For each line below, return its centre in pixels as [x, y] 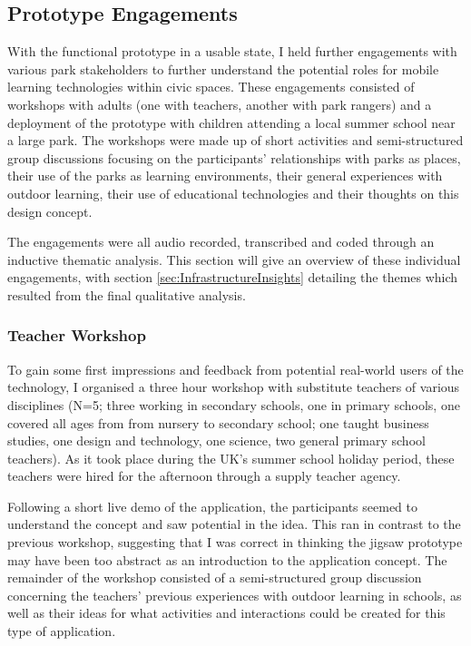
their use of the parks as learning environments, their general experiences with [225, 176]
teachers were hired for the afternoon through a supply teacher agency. [204, 476]
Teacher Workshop [77, 335]
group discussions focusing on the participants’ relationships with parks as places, [234, 157]
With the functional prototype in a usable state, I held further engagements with [232, 51]
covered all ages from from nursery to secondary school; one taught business [218, 422]
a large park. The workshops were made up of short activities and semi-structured [235, 140]
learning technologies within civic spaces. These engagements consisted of [211, 87]
